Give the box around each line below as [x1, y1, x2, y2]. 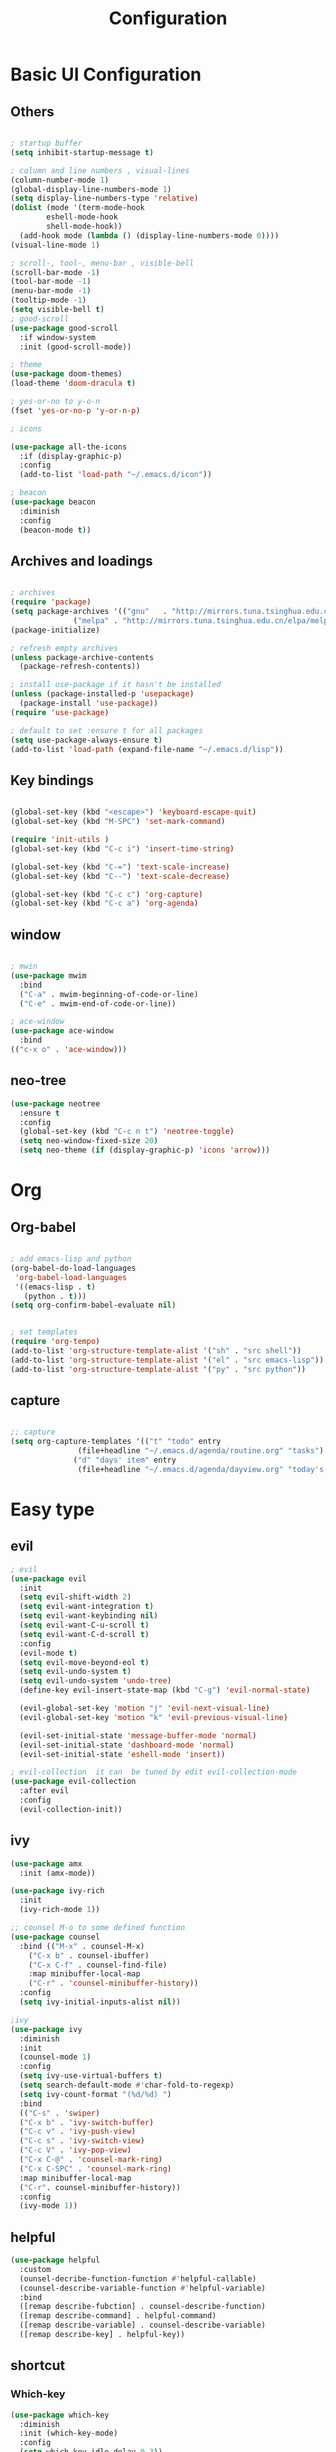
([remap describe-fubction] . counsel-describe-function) [19, 2302, 267, 2312]
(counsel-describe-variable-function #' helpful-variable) [19, 2283, 267, 2293]
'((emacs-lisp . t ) [14, 1282, 97, 1292]
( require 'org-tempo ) [10, 1337, 101, 1347]
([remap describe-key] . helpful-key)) [19, 2330, 186, 2340]
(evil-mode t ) [19, 1648, 78, 1658]
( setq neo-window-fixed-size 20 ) [19, 1136, 159, 1146]
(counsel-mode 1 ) [19, 2052, 92, 2062]
